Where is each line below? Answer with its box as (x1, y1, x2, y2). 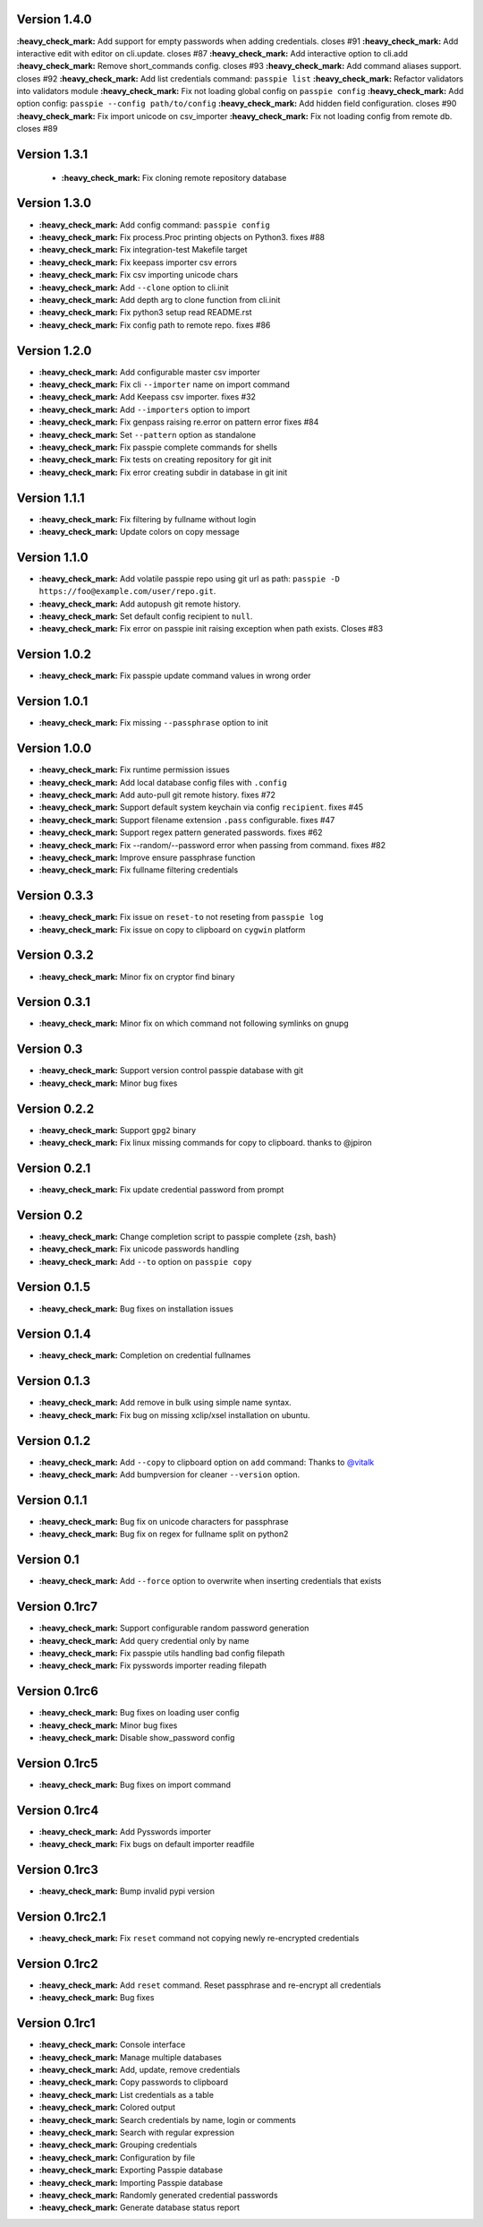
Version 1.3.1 (16, 147, 89, 162)
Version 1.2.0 (16, 343, 92, 358)
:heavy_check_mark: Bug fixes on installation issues (38, 1303, 234, 1314)
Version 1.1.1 (16, 490, 85, 505)
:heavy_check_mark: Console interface (38, 2039, 186, 2051)
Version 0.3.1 (16, 994, 91, 1010)
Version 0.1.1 (16, 1492, 88, 1508)
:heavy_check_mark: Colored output (38, 2102, 176, 2113)
